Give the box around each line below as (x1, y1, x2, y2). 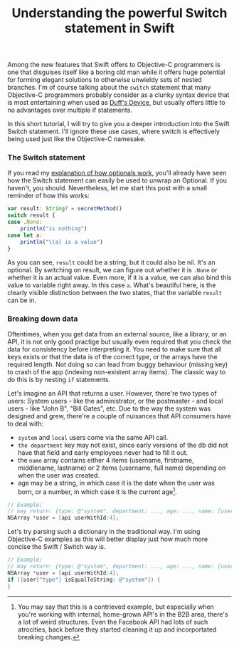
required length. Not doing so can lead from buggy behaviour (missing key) (7, 360, 228, 369)
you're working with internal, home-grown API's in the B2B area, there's (17, 610, 229, 618)
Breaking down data (7, 314, 78, 324)
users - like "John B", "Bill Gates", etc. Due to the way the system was (7, 404, 211, 413)
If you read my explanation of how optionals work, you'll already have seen (7, 169, 227, 178)
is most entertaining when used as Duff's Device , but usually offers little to (7, 98, 225, 107)
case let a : (7, 232, 43, 239)
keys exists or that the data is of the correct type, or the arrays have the (7, 352, 218, 361)
